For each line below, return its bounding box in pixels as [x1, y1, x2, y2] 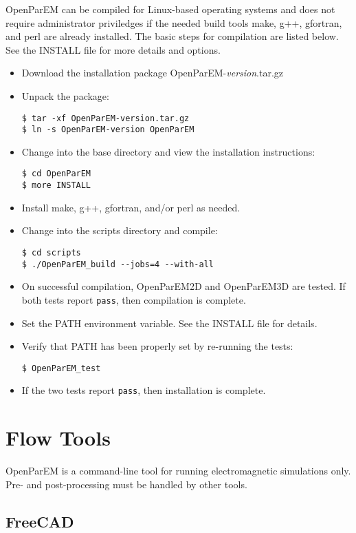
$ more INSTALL [21, 180, 91, 191]
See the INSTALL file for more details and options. [5, 42, 221, 56]
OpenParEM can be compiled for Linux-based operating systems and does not [5, 2, 335, 16]
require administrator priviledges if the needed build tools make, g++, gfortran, [5, 15, 342, 30]
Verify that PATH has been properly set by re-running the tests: [21, 339, 293, 353]
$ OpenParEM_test [21, 363, 101, 373]
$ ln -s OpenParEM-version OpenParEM [21, 125, 194, 135]
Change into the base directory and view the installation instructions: [21, 144, 315, 158]
